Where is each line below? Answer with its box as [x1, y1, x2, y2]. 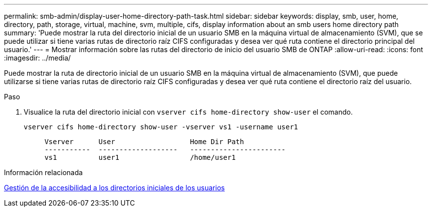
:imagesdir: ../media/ [4, 54, 71, 62]
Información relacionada [4, 168, 83, 177]
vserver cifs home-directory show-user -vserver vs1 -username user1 [24, 123, 298, 131]
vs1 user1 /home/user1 [44, 153, 236, 161]
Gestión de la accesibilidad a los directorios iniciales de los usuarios [4, 183, 225, 192]
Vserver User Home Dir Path [44, 138, 244, 146]
